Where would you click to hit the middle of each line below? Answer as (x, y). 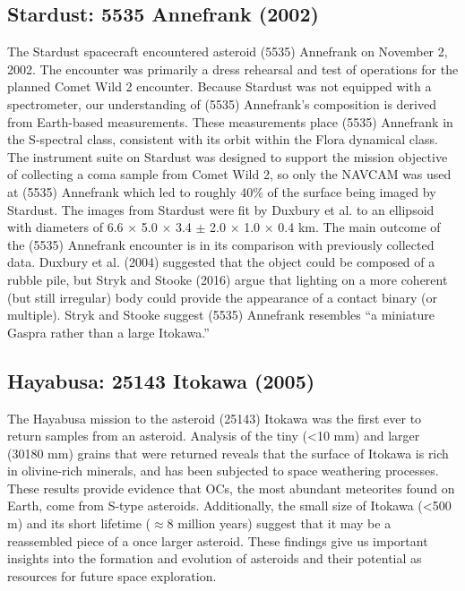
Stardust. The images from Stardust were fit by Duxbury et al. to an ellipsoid (221, 209)
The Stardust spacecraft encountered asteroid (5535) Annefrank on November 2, (228, 51)
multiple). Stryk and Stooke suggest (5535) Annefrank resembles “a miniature (221, 315)
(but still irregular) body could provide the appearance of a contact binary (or (222, 297)
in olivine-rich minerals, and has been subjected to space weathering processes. (223, 471)
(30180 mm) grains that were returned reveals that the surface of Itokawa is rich (228, 453)
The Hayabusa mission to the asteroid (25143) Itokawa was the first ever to (215, 418)
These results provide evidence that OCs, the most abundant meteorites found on (231, 488)
